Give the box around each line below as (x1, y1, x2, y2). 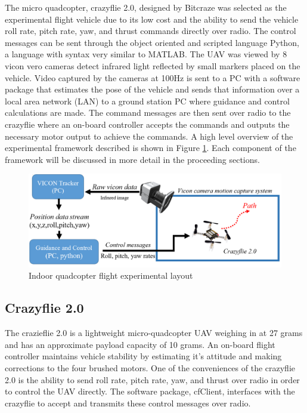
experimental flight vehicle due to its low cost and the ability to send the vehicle (5, 13, 299, 25)
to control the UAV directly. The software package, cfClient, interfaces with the (5, 385, 295, 397)
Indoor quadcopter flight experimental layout (29, 269, 193, 282)
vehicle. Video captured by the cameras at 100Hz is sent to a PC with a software (5, 71, 300, 84)
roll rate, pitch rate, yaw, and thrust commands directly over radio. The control (5, 24, 296, 37)
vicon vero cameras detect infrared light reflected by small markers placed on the (5, 59, 300, 72)
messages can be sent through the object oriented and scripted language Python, (5, 36, 299, 48)
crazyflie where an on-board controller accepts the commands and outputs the (5, 118, 290, 130)
